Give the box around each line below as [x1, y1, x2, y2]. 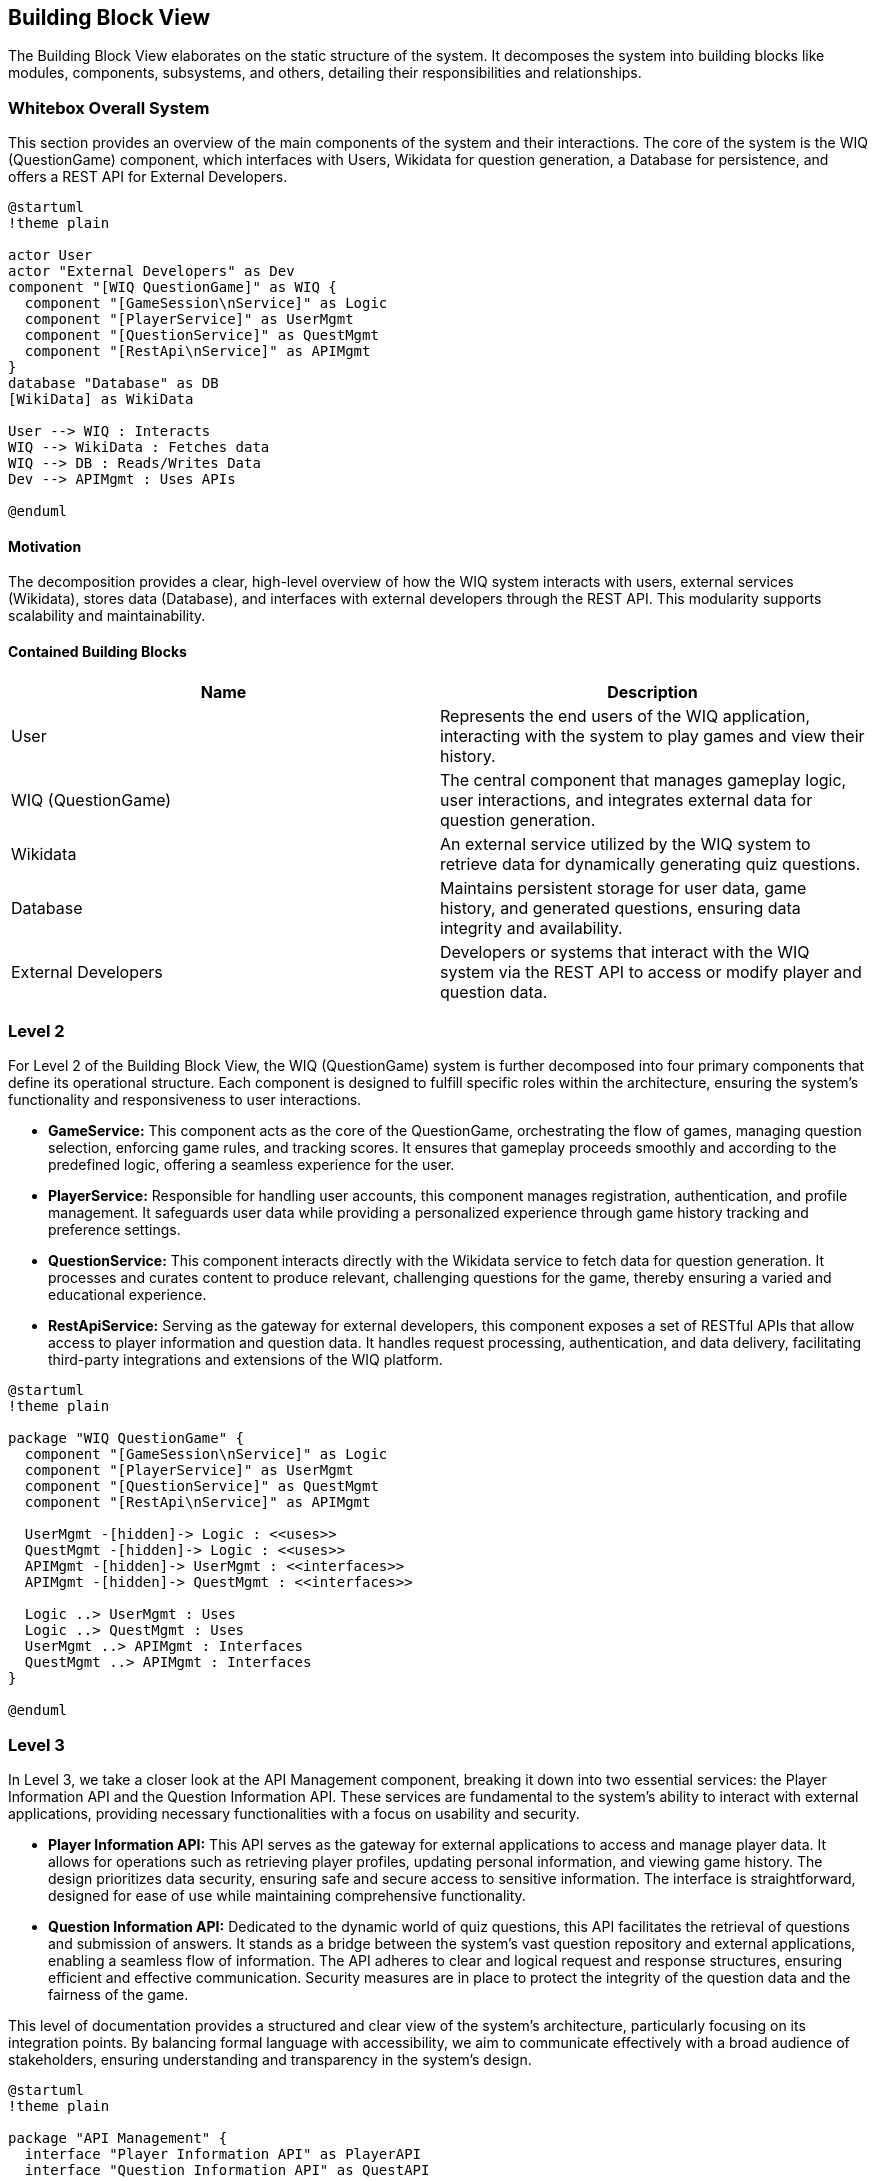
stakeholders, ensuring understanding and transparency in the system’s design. [8, 2051, 532, 2069]
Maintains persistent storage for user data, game [440, 877, 807, 898]
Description [607, 681, 698, 702]
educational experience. [48, 1286, 207, 1304]
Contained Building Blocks [8, 643, 187, 660]
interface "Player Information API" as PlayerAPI [24, 2146, 422, 2163]
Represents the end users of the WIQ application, [440, 705, 811, 726]
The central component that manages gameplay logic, [440, 769, 847, 790]
